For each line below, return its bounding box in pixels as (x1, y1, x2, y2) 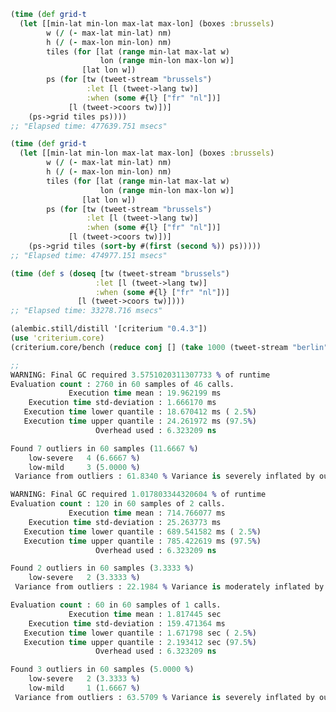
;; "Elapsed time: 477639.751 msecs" (10, 121, 168, 131)
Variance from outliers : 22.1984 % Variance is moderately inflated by (14, 582, 325, 592)
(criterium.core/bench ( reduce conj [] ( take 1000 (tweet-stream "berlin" (10, 342, 329, 352)
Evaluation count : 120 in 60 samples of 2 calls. (10, 499, 226, 509)
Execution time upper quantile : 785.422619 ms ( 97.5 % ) (23, 536, 262, 546)
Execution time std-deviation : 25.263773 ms (28, 517, 222, 527)
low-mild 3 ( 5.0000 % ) (28, 462, 141, 472)
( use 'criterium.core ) (10, 333, 105, 343)
